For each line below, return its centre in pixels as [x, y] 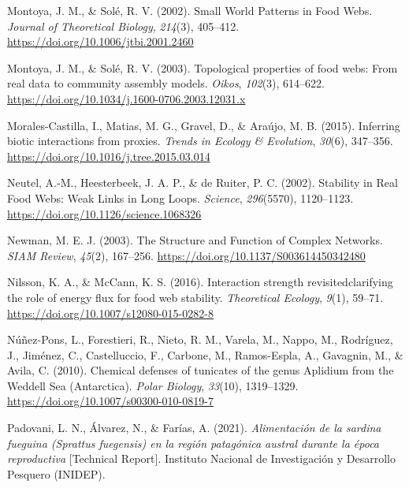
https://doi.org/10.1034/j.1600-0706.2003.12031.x [126, 98]
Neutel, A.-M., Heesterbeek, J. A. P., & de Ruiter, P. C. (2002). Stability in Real [203, 183]
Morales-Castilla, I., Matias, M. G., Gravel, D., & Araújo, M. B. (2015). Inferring [204, 125]
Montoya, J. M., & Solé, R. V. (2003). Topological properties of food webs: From [203, 67]
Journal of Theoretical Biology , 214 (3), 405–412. [123, 26]
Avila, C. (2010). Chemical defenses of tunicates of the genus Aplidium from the [201, 370]
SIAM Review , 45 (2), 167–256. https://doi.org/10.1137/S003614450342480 [186, 255]
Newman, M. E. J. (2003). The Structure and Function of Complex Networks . [195, 240]
